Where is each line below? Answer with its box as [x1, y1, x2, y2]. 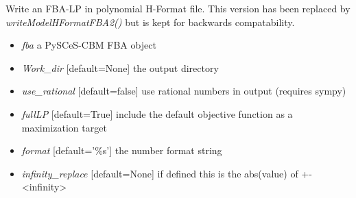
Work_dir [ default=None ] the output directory [21, 60, 219, 75]
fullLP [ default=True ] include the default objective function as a [21, 106, 293, 121]
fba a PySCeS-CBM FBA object [21, 38, 156, 52]
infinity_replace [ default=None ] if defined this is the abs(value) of [21, 166, 298, 180]
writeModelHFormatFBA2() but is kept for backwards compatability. [5, 14, 295, 29]
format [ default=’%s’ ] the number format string [21, 143, 222, 158]
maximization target [21, 120, 107, 134]
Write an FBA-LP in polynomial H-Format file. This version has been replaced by [5, 1, 351, 15]
